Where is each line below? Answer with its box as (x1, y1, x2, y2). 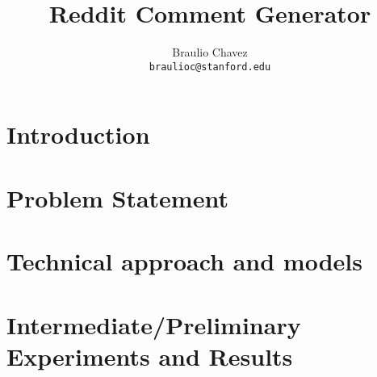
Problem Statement (6, 181, 228, 214)
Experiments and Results (6, 339, 293, 372)
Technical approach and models (6, 245, 362, 278)
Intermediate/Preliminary (6, 308, 301, 341)
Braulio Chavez (172, 44, 248, 61)
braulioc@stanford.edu (149, 61, 271, 73)
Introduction (6, 118, 150, 151)
